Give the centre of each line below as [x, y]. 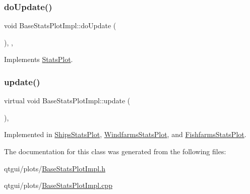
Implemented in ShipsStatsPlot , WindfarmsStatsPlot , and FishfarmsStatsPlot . [125, 134]
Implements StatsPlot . [39, 59]
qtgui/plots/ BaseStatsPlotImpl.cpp [58, 185]
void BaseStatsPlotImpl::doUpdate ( [60, 25]
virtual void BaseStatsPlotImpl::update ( [67, 101]
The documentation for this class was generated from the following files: [115, 151]
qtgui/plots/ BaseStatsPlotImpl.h [55, 168]
